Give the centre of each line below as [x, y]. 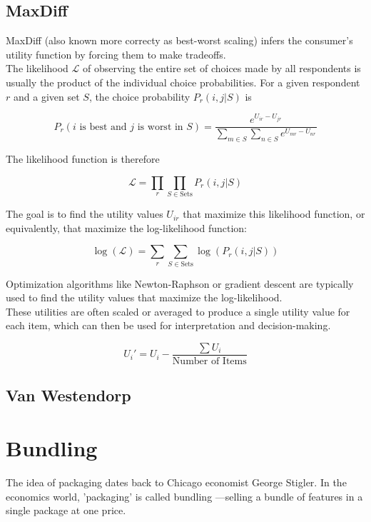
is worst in [160, 127]
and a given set [46, 96]
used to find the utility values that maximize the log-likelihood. [144, 297]
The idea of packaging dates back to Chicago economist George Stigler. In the [176, 482]
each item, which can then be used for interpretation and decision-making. [168, 325]
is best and [103, 127]
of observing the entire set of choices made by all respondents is [222, 68]
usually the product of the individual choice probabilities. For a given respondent [183, 82]
